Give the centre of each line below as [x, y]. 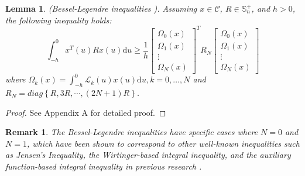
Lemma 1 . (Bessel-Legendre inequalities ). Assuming [101, 8]
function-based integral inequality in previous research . [104, 166]
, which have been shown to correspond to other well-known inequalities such [163, 143]
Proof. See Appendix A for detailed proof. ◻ [86, 112]
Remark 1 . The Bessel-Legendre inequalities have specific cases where [132, 132]
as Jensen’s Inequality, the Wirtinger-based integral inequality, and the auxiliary [148, 155]
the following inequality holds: [59, 20]
